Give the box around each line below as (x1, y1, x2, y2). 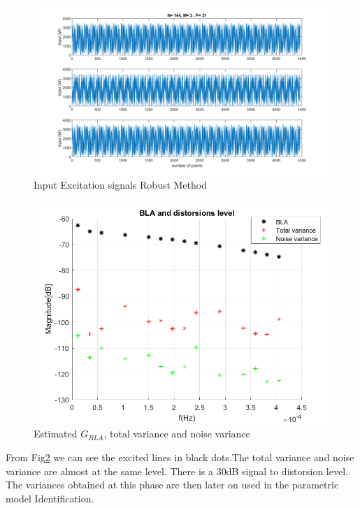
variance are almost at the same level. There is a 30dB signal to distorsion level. (6, 463, 348, 478)
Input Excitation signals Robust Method (34, 177, 207, 192)
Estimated (34, 426, 78, 441)
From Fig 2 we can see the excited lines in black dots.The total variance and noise (6, 450, 354, 465)
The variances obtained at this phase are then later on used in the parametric (6, 477, 339, 492)
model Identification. (6, 491, 94, 505)
